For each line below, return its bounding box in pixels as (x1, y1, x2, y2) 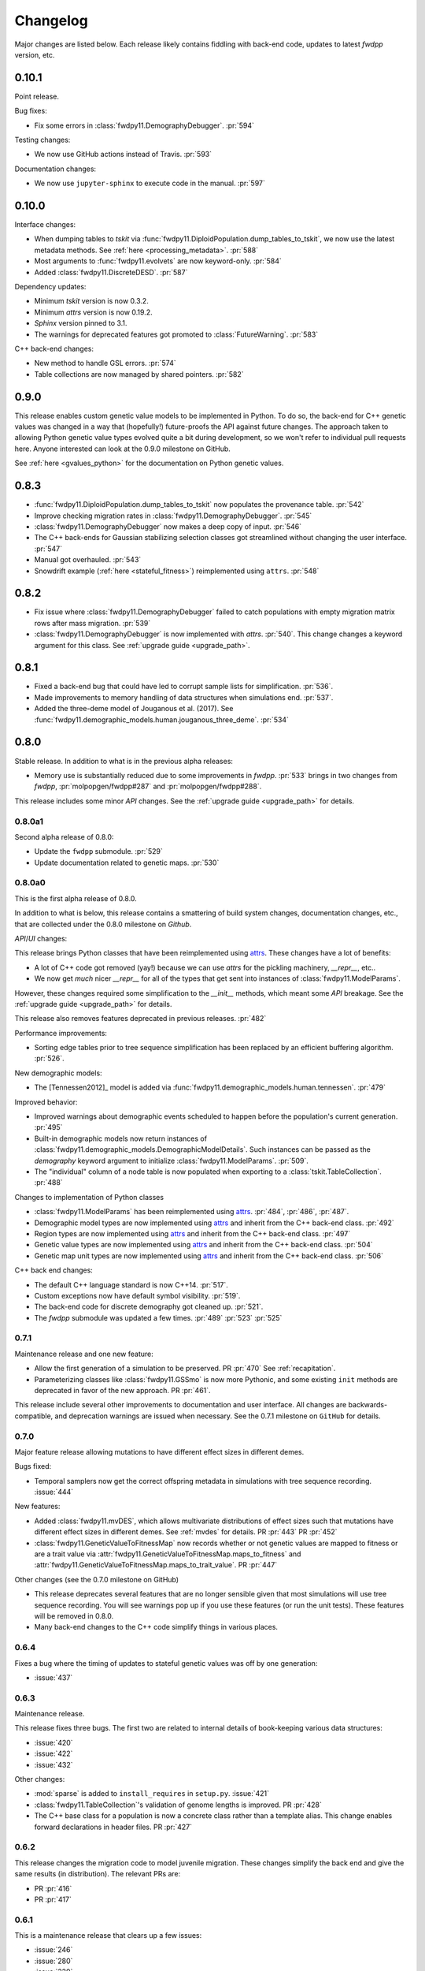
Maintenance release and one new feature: (14, 1349, 153, 1358)
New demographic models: (14, 1068, 102, 1078)
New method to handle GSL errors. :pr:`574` (34, 359, 176, 368)
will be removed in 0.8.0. (34, 1611, 114, 1620)
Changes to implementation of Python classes (14, 1192, 164, 1202)
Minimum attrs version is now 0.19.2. (34, 307, 153, 317)
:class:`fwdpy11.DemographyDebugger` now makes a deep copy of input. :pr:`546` (34, 521, 302, 531)
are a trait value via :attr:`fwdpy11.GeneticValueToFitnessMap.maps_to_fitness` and (34, 1549, 301, 1559)
